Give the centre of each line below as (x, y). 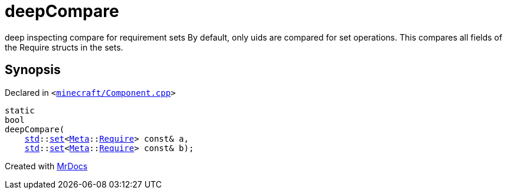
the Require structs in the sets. (64, 47)
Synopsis (33, 70)
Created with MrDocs (46, 166)
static (20, 110)
